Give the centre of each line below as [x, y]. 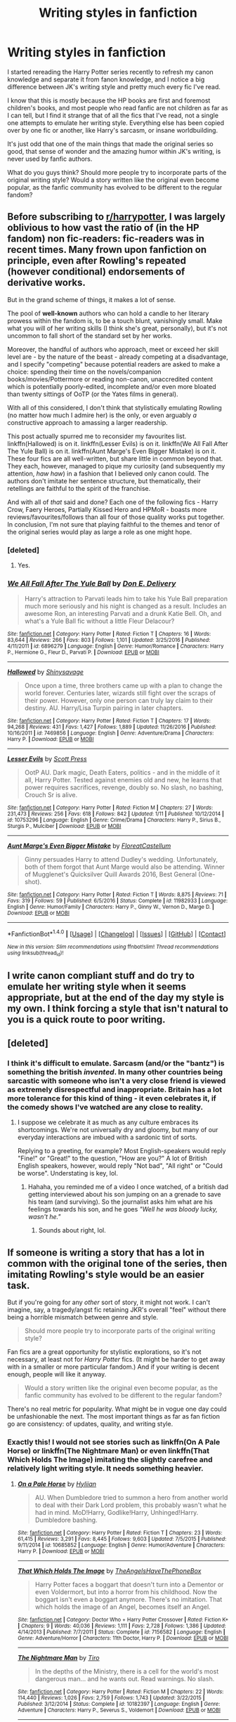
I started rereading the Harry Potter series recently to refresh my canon [111, 72]
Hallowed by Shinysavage [46, 672]
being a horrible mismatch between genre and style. [83, 1317]
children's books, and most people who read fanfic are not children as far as [118, 107]
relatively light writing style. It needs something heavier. [105, 1468]
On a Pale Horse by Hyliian [57, 1484]
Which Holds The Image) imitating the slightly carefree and [110, 1460]
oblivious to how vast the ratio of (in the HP [103, 228]
